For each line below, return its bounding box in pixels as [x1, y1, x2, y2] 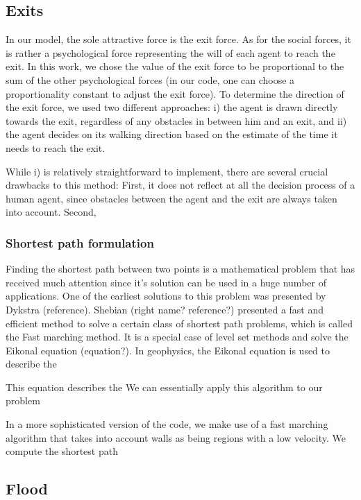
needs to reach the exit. [6, 140, 106, 155]
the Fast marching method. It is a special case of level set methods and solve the [6, 329, 349, 344]
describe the [6, 356, 57, 371]
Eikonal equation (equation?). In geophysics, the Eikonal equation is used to [6, 343, 330, 357]
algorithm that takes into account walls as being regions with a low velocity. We [6, 430, 346, 445]
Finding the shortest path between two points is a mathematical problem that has [6, 261, 355, 276]
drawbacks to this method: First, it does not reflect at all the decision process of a [6, 178, 355, 192]
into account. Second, [6, 205, 96, 219]
